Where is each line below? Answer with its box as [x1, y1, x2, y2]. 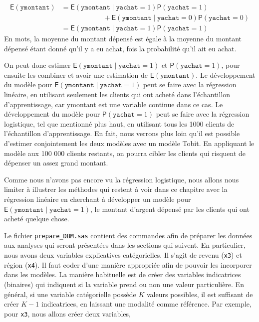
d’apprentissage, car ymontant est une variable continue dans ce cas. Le [4, 99, 223, 109]
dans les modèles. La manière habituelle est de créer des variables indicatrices [4, 269, 241, 280]
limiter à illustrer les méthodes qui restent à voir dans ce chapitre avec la [4, 184, 228, 194]
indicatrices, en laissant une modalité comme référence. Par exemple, [41, 299, 252, 309]
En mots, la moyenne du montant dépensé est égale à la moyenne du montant [4, 33, 242, 44]
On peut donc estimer [4, 60, 71, 70]
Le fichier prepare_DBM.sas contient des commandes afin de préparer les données [4, 230, 253, 240]
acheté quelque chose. [4, 213, 69, 224]
